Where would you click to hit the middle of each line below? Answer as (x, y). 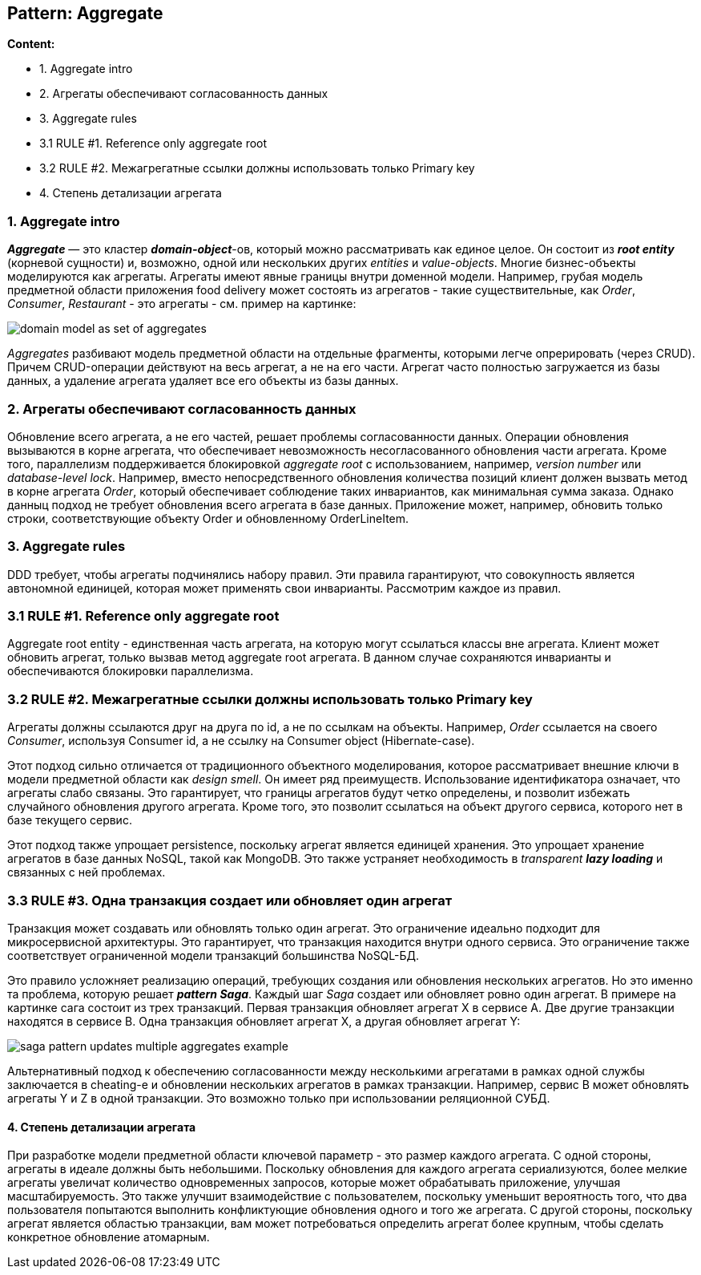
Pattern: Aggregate (85, 13)
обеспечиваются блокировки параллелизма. (131, 671)
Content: (31, 44)
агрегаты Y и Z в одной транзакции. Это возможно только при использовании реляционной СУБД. (279, 1098)
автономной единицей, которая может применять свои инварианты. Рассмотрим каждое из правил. (284, 588)
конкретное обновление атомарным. (109, 1237)
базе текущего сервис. (70, 820)
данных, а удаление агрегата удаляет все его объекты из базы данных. (203, 381)
